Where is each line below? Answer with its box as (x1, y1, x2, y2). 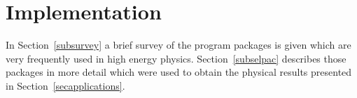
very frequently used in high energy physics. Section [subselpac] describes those (6, 51, 346, 65)
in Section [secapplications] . (6, 78, 125, 92)
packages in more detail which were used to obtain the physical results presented (6, 65, 352, 79)
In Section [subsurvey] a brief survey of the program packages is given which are (6, 38, 351, 52)
